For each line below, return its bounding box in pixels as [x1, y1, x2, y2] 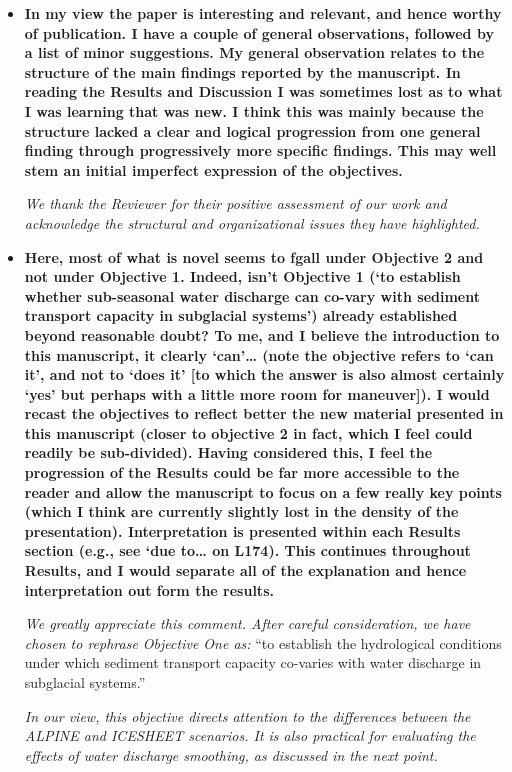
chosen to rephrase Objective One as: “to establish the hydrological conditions [24, 632, 502, 653]
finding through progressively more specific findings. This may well [24, 140, 497, 161]
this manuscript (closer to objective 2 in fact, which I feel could [24, 422, 473, 443]
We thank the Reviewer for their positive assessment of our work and [24, 193, 447, 214]
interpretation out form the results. [24, 579, 274, 600]
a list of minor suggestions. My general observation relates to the [24, 42, 485, 63]
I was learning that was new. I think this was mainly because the [24, 100, 484, 121]
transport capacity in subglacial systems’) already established [24, 305, 458, 326]
